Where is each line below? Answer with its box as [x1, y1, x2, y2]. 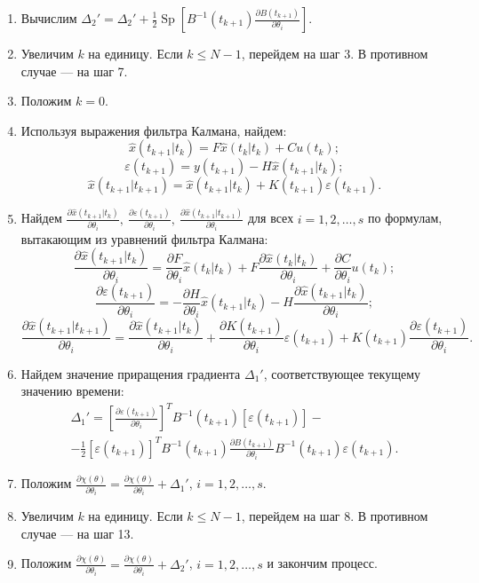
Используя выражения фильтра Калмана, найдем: [20, 121, 287, 139]
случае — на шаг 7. [20, 61, 128, 80]
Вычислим [20, 9, 77, 27]
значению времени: [20, 382, 124, 400]
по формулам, [367, 209, 443, 227]
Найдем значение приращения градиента [20, 364, 241, 382]
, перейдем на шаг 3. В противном [241, 44, 428, 62]
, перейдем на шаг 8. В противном [241, 507, 428, 525]
